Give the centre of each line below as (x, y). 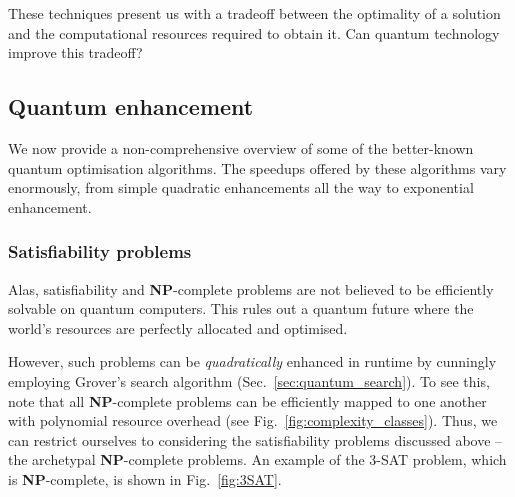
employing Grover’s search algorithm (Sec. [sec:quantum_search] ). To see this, (249, 380)
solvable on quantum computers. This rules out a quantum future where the (241, 308)
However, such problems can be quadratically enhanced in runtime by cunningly (252, 361)
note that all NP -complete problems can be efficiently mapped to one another (247, 400)
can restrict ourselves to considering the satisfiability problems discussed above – (255, 439)
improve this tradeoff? (75, 52)
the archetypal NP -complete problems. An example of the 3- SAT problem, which (257, 459)
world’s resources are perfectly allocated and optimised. (178, 327)
